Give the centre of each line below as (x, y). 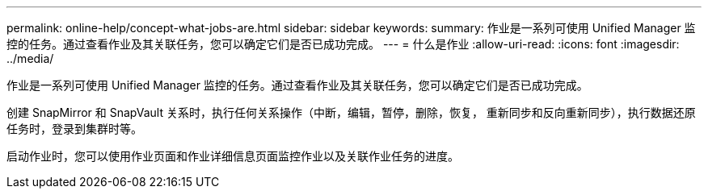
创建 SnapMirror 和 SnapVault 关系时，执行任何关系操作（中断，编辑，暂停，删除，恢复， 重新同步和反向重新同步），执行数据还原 (351, 112)
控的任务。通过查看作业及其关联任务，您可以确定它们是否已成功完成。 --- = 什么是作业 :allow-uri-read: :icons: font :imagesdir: (343, 44)
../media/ (30, 58)
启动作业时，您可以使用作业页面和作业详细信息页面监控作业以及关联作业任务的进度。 (233, 156)
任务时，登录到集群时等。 (74, 129)
